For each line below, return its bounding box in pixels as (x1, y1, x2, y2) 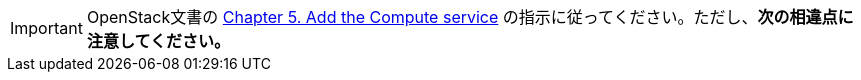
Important (10, 18, 83, 38)
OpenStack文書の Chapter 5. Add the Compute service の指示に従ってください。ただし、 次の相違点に (86, 7, 854, 27)
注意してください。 (86, 31, 231, 51)
